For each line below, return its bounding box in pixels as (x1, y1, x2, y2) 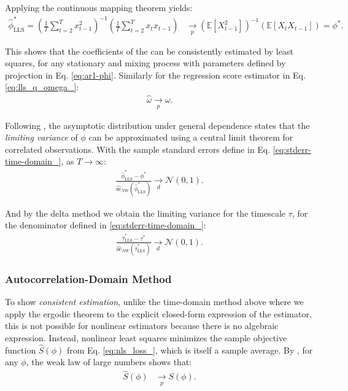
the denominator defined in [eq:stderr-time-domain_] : (5, 219, 206, 231)
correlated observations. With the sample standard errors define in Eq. (5, 142, 271, 155)
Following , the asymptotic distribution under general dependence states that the (5, 118, 310, 131)
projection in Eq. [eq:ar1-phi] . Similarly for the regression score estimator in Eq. (5, 68, 306, 81)
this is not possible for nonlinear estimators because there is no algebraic (5, 319, 279, 332)
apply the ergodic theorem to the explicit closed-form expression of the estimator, (5, 307, 312, 320)
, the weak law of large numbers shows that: (26, 355, 192, 368)
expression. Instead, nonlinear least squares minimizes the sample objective (5, 331, 287, 344)
